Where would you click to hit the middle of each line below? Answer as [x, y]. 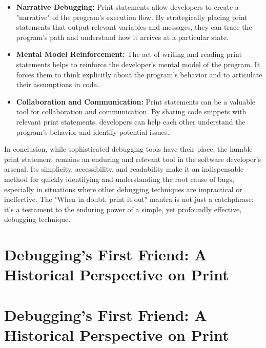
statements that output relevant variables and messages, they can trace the [134, 27]
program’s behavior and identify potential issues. [93, 131]
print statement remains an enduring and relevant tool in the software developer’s [133, 159]
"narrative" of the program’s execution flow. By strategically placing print [132, 17]
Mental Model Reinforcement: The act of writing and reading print [129, 54]
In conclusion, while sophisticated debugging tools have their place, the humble [128, 149]
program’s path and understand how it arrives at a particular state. [122, 37]
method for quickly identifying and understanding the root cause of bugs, [119, 179]
